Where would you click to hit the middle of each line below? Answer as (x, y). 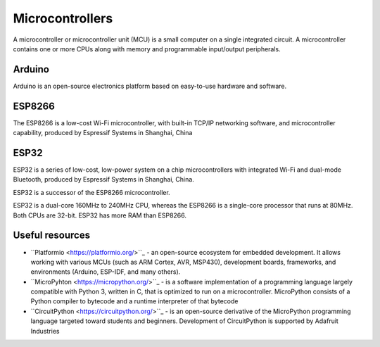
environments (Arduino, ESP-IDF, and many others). (106, 272)
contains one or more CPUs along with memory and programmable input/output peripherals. (147, 49)
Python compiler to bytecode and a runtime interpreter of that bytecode (134, 301)
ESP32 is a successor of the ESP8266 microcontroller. (91, 192)
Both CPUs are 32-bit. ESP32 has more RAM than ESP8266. (100, 215)
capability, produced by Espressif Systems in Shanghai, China (103, 133)
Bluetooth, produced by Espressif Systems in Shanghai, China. (104, 179)
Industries (45, 331)
